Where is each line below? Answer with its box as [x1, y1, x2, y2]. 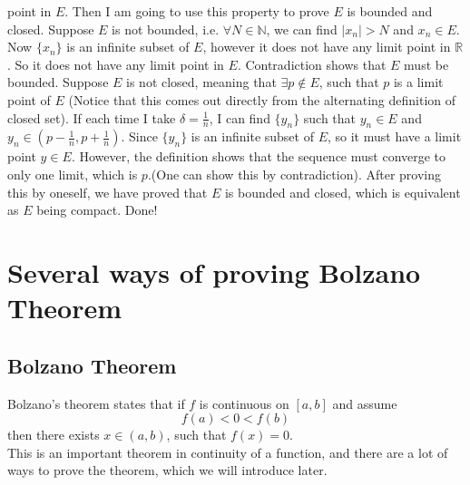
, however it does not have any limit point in [202, 37, 451, 56]
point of [7, 90, 51, 109]
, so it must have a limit [327, 127, 462, 146]
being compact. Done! [36, 200, 158, 219]
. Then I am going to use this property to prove [64, 2, 329, 20]
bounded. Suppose [7, 73, 109, 92]
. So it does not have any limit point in [7, 54, 224, 73]
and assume [332, 393, 397, 412]
